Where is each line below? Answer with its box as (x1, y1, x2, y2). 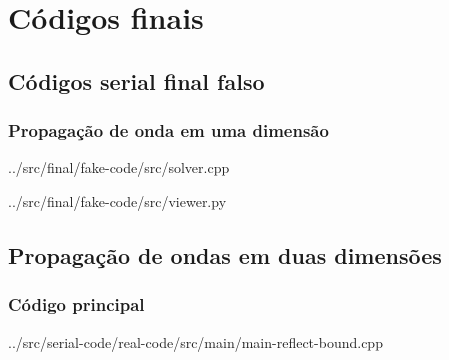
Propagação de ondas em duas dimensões (8, 239, 442, 270)
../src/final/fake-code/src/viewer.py (8, 190, 227, 211)
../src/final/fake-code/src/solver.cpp (8, 157, 230, 178)
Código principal (8, 292, 145, 317)
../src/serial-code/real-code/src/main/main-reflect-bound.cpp (8, 331, 383, 352)
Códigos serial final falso (8, 65, 265, 96)
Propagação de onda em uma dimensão (8, 118, 329, 143)
